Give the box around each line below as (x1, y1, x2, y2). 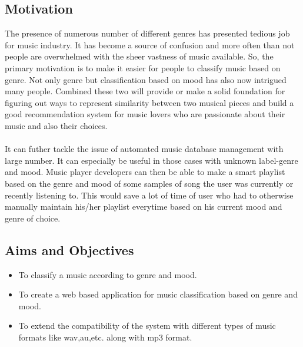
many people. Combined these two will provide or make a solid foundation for (5, 85, 285, 97)
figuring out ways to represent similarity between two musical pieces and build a (5, 96, 294, 108)
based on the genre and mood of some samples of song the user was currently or (5, 177, 294, 189)
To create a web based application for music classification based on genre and (18, 288, 298, 300)
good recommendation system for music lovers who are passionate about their (5, 108, 285, 120)
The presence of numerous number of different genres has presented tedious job (5, 27, 290, 39)
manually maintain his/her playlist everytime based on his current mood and (5, 200, 282, 213)
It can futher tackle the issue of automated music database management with (5, 143, 284, 155)
